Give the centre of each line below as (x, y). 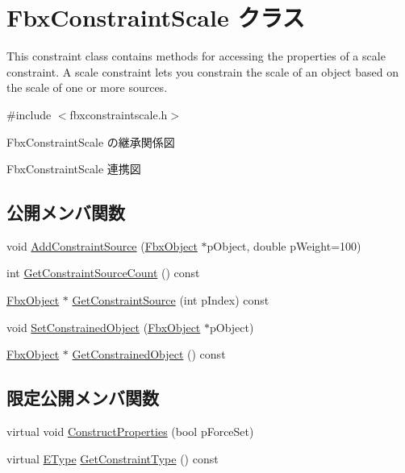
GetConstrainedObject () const (149, 354)
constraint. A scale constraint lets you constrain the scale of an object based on (202, 71)
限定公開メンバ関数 (83, 398)
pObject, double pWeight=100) (284, 245)
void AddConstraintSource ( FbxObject (102, 245)
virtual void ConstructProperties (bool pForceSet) (130, 432)
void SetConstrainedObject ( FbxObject (104, 327)
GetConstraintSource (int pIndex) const (171, 300)
